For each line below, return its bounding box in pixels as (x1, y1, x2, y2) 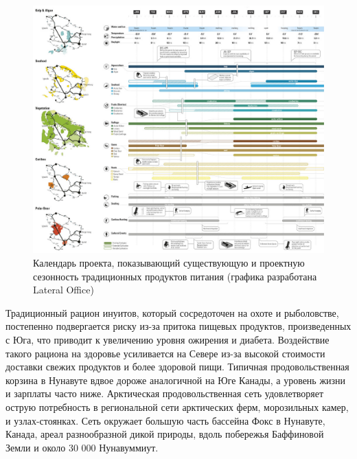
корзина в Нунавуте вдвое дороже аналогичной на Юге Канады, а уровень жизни (5, 372, 346, 387)
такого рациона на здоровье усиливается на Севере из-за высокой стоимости (5, 346, 325, 360)
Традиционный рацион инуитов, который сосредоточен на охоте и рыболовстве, (5, 305, 339, 320)
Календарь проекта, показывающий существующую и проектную (33, 255, 305, 269)
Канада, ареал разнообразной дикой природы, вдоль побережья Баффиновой (5, 427, 324, 441)
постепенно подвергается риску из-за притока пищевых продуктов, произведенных (5, 319, 352, 333)
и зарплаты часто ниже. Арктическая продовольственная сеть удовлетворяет (5, 386, 324, 401)
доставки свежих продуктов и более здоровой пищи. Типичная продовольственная (5, 359, 349, 374)
